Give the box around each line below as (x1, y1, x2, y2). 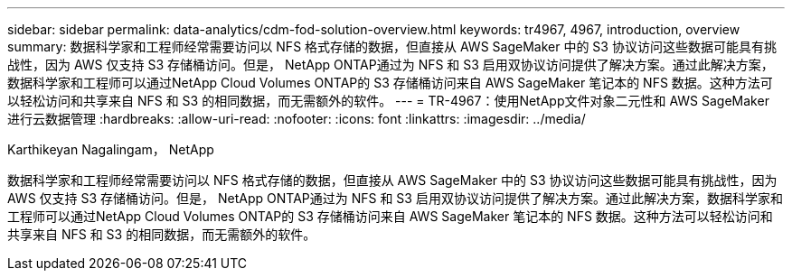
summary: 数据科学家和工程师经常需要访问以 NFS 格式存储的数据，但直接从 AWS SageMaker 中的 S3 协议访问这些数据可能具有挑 (7, 39, 777, 54)
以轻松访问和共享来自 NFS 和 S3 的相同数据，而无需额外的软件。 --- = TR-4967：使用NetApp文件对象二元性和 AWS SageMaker (7, 93, 769, 108)
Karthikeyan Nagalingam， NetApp (7, 142, 214, 157)
